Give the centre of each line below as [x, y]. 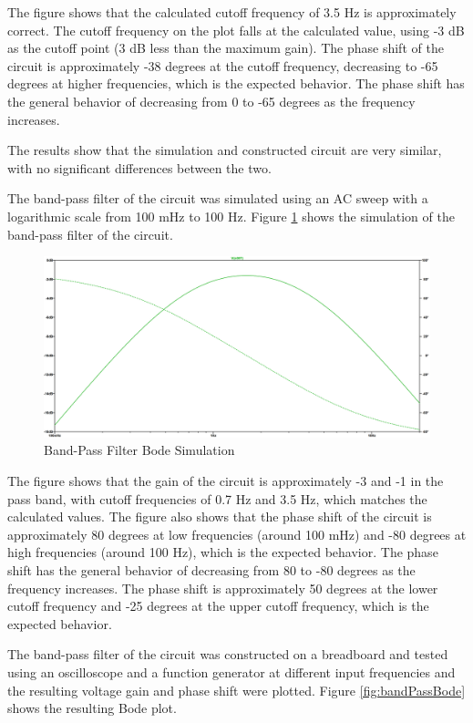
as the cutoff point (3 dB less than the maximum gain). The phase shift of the [226, 48]
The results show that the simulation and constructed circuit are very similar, [225, 150]
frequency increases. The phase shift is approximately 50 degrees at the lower [223, 588]
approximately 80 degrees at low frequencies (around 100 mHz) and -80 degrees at [237, 534]
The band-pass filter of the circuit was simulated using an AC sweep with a [218, 198]
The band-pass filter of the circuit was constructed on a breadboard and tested [228, 654]
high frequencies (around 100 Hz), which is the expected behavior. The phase [223, 552]
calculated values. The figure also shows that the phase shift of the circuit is [220, 516]
